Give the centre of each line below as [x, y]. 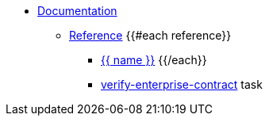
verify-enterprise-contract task [182, 84]
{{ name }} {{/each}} [154, 60]
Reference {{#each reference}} [150, 35]
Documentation [77, 11]
